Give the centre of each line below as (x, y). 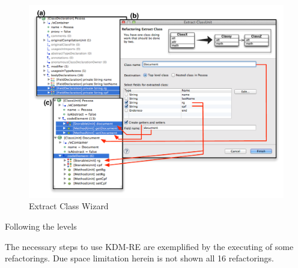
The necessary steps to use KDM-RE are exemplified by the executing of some (149, 246)
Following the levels (41, 226)
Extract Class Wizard (69, 206)
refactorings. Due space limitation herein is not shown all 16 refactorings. (139, 258)
